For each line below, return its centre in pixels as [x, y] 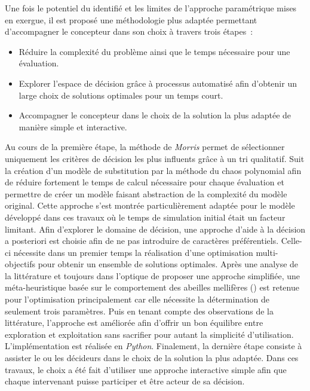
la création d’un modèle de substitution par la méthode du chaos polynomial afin [153, 170]
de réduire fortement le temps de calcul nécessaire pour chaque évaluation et [145, 182]
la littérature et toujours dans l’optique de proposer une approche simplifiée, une [153, 275]
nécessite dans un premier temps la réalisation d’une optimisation [133, 252]
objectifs [20, 264]
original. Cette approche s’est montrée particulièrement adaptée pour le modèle [150, 205]
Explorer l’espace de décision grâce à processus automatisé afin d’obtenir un [158, 83]
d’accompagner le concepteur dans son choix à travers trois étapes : [129, 31]
